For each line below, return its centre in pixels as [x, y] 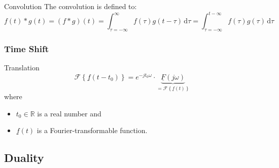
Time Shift [27, 48]
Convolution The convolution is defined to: [71, 6]
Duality [24, 158]
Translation [22, 68]
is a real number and [69, 113]
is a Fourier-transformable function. [92, 130]
